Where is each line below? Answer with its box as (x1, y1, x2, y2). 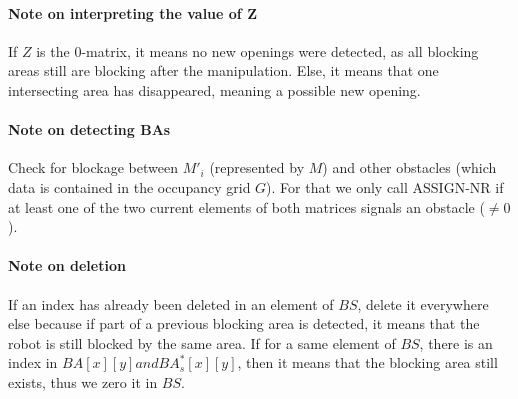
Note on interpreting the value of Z (8, 2, 257, 23)
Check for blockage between (8, 157, 178, 178)
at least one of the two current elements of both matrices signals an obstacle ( (8, 196, 485, 217)
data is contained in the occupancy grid (8, 176, 251, 197)
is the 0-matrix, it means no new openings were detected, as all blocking (36, 40, 479, 61)
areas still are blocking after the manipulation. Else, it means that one (8, 60, 439, 81)
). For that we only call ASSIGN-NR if (266, 176, 504, 197)
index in (8, 352, 58, 373)
